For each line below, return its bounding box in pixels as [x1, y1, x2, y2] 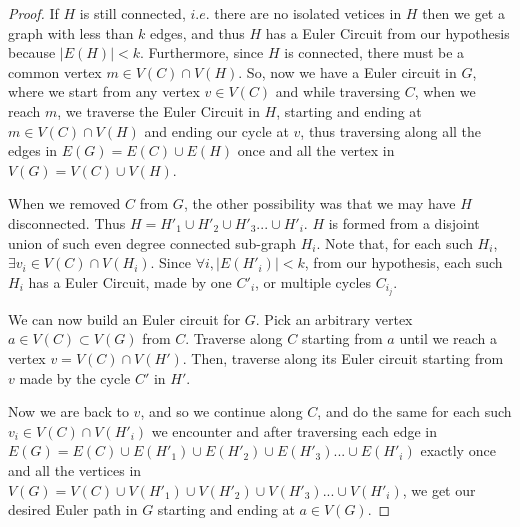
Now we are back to [8, 401, 129, 422]
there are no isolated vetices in [214, 3, 402, 23]
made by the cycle [19, 367, 131, 388]
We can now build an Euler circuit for [8, 308, 241, 329]
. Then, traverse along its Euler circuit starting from [182, 348, 504, 368]
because [8, 42, 56, 63]
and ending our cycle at [144, 120, 289, 141]
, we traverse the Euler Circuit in [57, 100, 260, 121]
